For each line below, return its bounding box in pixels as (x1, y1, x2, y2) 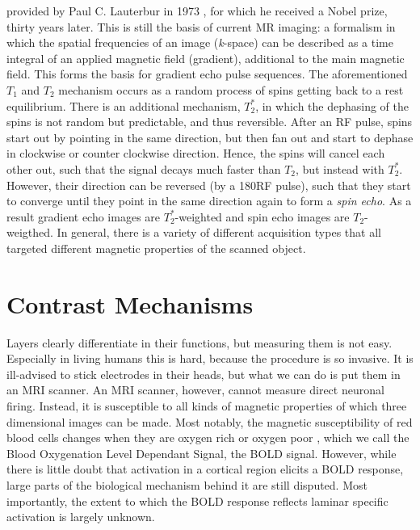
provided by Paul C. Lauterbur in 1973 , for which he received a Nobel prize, (6, 2, 388, 19)
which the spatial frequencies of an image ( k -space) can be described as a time (6, 34, 393, 51)
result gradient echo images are (6, 208, 161, 225)
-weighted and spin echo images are (174, 208, 350, 225)
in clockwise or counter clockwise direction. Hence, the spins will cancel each (6, 145, 385, 162)
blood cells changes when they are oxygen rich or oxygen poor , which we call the (6, 429, 409, 446)
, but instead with (296, 160, 384, 177)
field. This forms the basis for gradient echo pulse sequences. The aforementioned (6, 65, 408, 82)
